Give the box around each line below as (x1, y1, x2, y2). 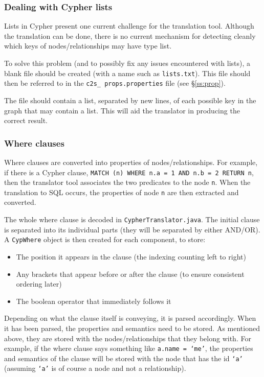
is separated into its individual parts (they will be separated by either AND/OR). (4, 224, 260, 234)
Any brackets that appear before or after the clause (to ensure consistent (16, 268, 245, 279)
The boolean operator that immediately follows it (16, 295, 171, 306)
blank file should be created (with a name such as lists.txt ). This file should (4, 67, 251, 78)
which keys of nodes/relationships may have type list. (4, 40, 172, 51)
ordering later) (16, 278, 62, 289)
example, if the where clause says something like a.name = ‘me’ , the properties (4, 343, 253, 354)
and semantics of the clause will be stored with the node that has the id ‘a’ (4, 352, 243, 363)
